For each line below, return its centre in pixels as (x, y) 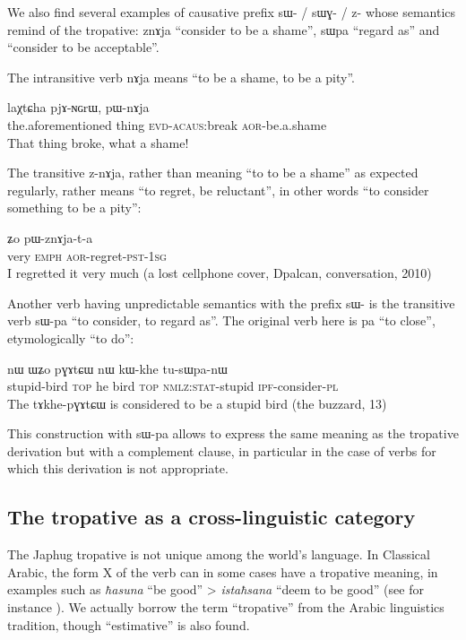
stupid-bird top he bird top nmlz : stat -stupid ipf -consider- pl (173, 386)
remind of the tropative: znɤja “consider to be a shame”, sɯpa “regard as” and (224, 29)
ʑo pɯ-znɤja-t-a (50, 237)
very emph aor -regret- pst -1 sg (87, 255)
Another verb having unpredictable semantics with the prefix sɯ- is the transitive (231, 303)
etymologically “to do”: (71, 337)
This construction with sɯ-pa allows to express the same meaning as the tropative (233, 433)
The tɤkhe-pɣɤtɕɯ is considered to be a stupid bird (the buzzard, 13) (197, 403)
